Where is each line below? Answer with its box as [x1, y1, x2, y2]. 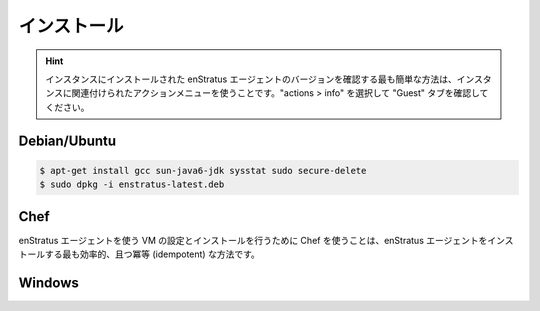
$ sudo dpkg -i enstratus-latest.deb [39, 179, 225, 190]
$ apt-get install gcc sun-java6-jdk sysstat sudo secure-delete [39, 165, 367, 176]
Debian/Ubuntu [18, 132, 117, 149]
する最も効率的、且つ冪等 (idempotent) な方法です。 [44, 248, 260, 260]
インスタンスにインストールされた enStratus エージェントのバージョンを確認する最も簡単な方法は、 [45, 73, 457, 85]
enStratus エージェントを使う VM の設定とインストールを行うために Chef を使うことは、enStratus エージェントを [18, 234, 488, 246]
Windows [18, 274, 79, 291]
